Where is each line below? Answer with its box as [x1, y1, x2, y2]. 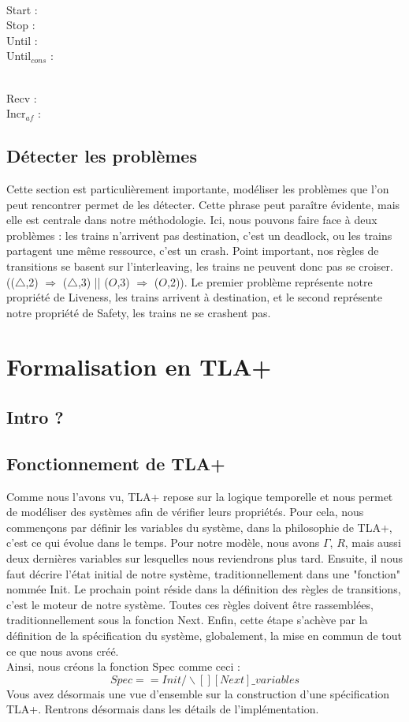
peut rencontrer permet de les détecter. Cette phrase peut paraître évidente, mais [6, 196, 400, 212]
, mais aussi [344, 534, 401, 551]
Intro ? [6, 405, 64, 429]
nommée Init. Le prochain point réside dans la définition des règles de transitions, [6, 581, 401, 597]
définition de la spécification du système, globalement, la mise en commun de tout [6, 627, 402, 643]
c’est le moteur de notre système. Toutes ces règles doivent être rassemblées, [6, 596, 374, 612]
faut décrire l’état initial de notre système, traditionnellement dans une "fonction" [6, 565, 401, 582]
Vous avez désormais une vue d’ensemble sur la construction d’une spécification [6, 685, 389, 701]
